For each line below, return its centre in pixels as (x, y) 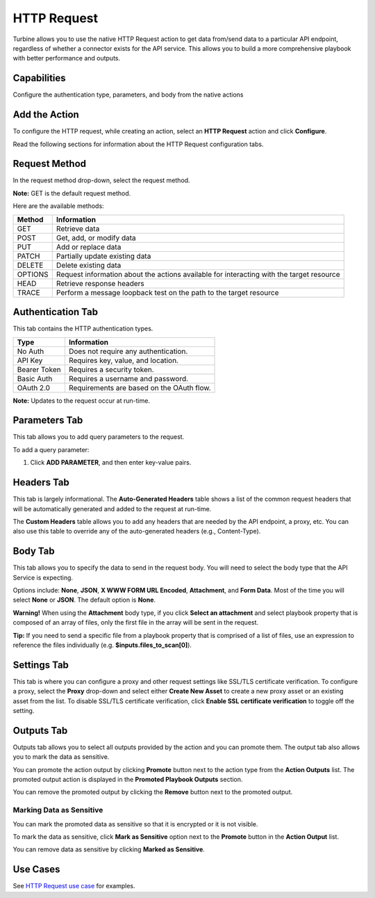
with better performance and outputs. (67, 58)
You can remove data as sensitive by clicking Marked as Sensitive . (109, 849)
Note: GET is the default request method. (72, 193)
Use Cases (36, 869)
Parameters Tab (48, 420)
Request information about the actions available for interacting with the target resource (198, 274)
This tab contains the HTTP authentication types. (83, 329)
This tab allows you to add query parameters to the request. (99, 437)
